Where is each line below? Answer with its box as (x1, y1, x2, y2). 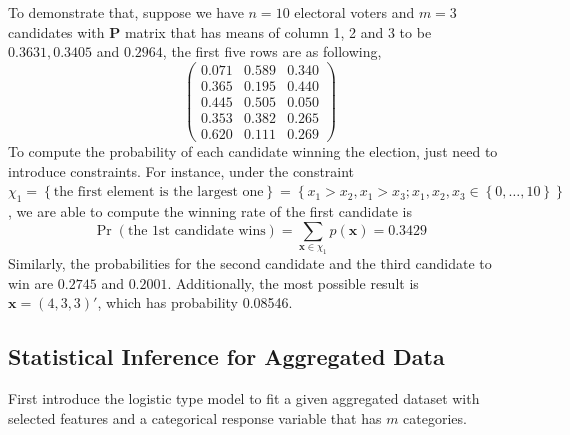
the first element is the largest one (53, 185, 264, 200)
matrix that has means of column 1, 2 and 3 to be (124, 21, 432, 42)
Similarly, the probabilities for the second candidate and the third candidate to (8, 252, 492, 273)
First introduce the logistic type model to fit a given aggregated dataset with (8, 387, 480, 408)
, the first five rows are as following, (162, 41, 382, 62)
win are (8, 272, 54, 293)
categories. (403, 407, 467, 428)
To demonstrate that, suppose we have (8, 2, 244, 22)
